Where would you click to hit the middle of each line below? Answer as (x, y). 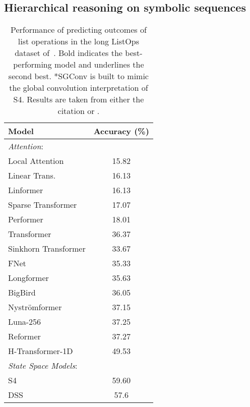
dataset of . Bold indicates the (69, 53)
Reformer (24, 336)
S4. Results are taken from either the (79, 99)
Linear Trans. (32, 176)
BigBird (22, 293)
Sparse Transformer (43, 205)
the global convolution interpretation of (79, 88)
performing (33, 65)
